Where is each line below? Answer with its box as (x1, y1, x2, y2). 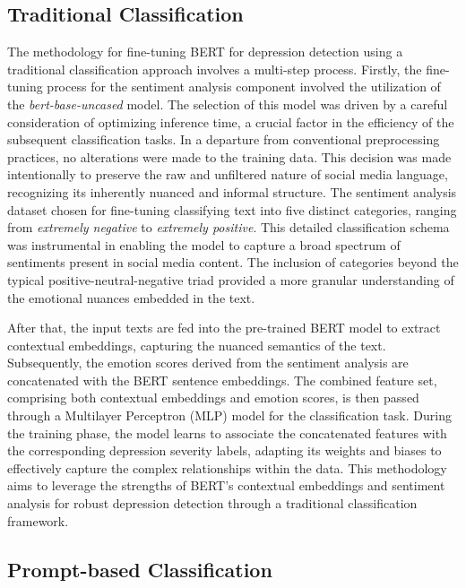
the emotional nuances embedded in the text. (7, 288, 255, 307)
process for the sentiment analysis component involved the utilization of (47, 77, 441, 96)
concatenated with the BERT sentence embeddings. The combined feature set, (7, 370, 437, 389)
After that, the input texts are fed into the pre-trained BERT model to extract (7, 318, 441, 337)
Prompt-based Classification (7, 555, 272, 583)
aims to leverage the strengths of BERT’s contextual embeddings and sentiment (7, 476, 445, 495)
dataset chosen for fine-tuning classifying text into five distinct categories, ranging (7, 200, 457, 219)
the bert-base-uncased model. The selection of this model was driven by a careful (7, 94, 448, 113)
